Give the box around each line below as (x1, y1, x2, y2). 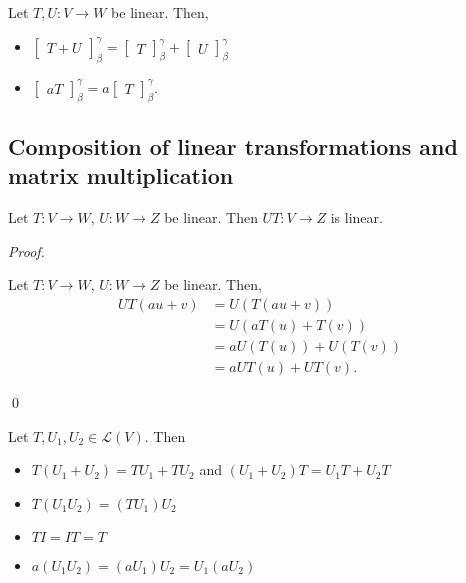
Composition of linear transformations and (8, 131, 458, 162)
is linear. (330, 207, 383, 228)
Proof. (8, 240, 45, 261)
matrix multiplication (8, 160, 234, 191)
